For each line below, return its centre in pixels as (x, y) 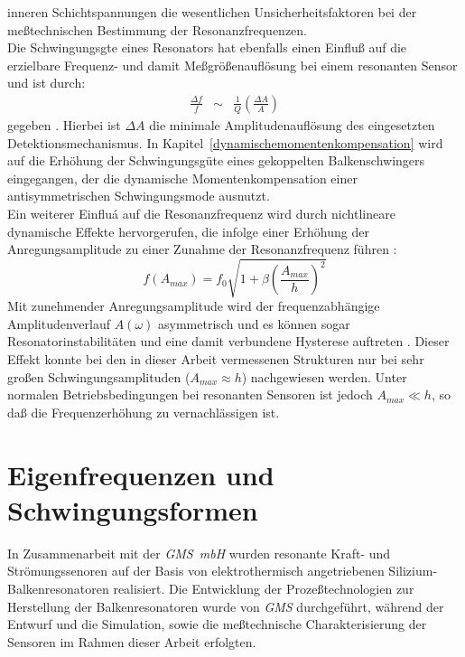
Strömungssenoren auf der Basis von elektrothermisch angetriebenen (196, 571)
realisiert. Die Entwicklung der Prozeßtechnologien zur (264, 588)
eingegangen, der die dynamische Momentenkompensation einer (182, 178)
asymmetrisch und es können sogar (254, 323)
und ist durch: (46, 83)
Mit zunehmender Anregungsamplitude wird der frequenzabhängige (194, 306)
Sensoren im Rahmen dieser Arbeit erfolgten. (132, 641)
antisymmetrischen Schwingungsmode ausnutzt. (139, 196)
